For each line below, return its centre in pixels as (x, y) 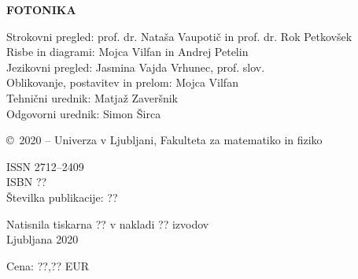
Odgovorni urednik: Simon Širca (84, 113)
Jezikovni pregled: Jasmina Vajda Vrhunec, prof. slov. (136, 67)
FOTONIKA (41, 9)
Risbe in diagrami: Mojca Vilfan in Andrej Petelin (127, 52)
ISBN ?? (27, 182)
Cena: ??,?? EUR (48, 265)
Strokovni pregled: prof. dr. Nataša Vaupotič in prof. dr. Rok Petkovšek (179, 36)
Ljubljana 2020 (42, 239)
